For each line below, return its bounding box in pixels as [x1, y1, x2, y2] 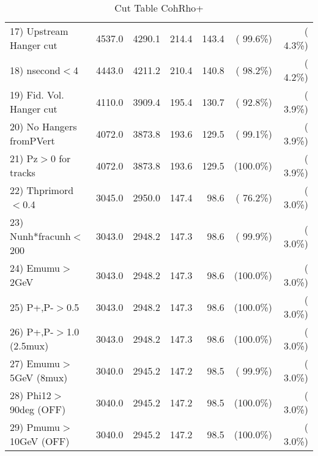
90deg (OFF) [10, 402, 66, 416]
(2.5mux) [10, 338, 49, 353]
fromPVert [10, 133, 55, 148]
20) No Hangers [10, 119, 77, 133]
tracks [10, 165, 35, 179]
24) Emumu [10, 261, 61, 275]
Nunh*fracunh [10, 229, 71, 243]
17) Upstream [10, 24, 68, 38]
